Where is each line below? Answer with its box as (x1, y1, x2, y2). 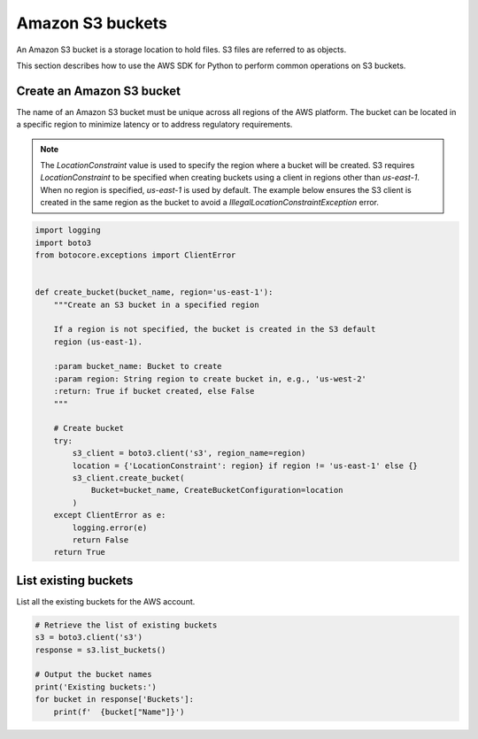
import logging (35, 226, 101, 235)
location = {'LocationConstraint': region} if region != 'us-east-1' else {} (72, 460, 418, 471)
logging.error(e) (72, 522, 148, 533)
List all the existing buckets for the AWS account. (16, 596, 196, 606)
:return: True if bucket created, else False (53, 386, 255, 396)
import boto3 (35, 237, 92, 248)
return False (72, 535, 129, 544)
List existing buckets (16, 573, 134, 588)
